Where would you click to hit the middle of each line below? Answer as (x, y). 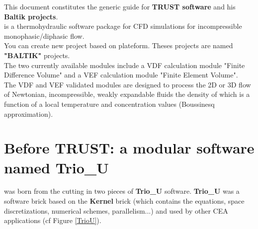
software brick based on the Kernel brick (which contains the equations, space (124, 201)
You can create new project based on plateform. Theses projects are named (119, 45)
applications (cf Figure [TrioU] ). (53, 220)
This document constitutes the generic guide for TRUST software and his (120, 6)
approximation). (29, 114)
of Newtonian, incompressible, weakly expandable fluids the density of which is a (127, 94)
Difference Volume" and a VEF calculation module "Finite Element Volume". (121, 75)
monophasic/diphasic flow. (44, 36)
